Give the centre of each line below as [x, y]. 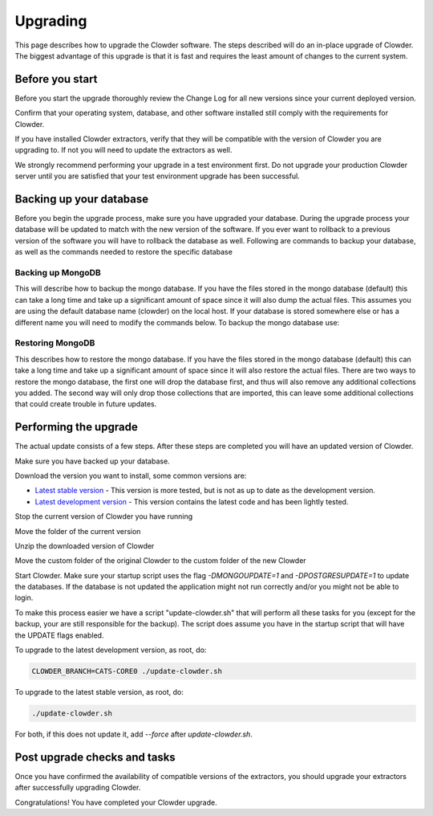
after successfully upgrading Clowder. [78, 788]
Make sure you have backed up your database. [92, 461]
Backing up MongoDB [58, 273]
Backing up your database [81, 199]
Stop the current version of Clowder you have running [104, 516]
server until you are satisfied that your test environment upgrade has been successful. [157, 176]
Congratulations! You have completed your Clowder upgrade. [116, 802]
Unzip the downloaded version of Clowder [85, 545]
